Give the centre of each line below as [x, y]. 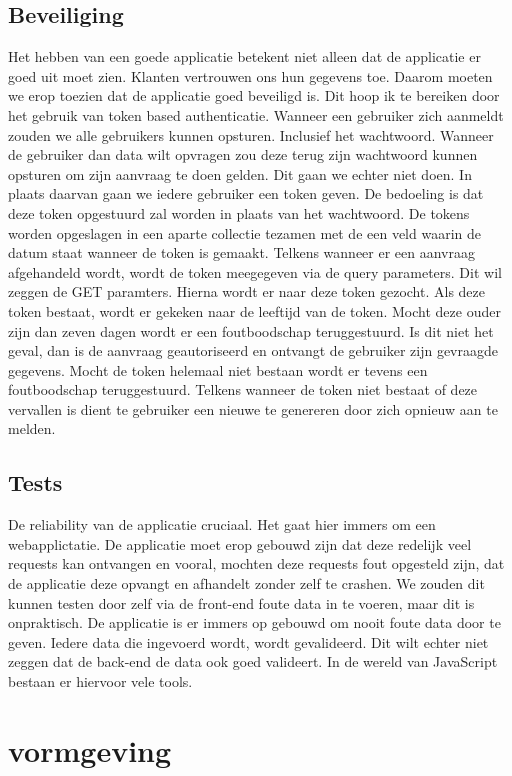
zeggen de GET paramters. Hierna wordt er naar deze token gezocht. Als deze [246, 291]
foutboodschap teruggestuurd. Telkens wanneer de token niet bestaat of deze [243, 389]
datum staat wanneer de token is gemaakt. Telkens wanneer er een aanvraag [241, 252]
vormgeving [90, 749]
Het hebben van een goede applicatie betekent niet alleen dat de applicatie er [244, 56]
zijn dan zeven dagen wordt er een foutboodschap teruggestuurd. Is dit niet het [251, 330]
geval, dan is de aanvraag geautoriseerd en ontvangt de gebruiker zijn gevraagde [253, 350]
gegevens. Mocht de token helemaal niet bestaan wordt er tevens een [218, 369]
